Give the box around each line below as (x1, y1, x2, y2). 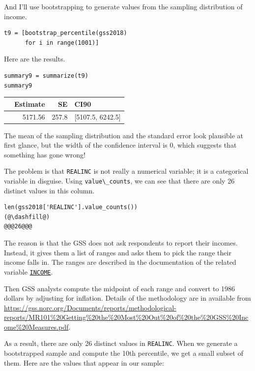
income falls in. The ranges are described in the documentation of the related (4, 257, 236, 267)
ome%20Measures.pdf (4, 321, 69, 332)
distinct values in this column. (4, 185, 95, 195)
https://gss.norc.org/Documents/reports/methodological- (4, 302, 176, 312)
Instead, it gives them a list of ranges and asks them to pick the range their (4, 247, 231, 257)
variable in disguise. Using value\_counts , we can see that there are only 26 (4, 176, 235, 186)
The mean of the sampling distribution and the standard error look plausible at (4, 130, 244, 140)
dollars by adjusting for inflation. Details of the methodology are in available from (4, 293, 251, 303)
